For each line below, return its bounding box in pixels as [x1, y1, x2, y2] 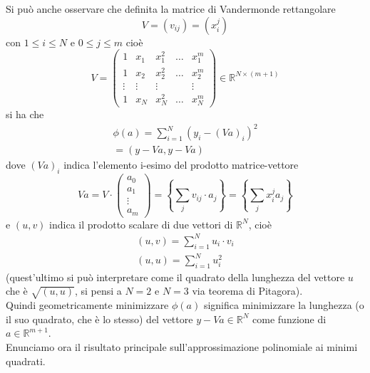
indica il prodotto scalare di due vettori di [49, 216, 233, 231]
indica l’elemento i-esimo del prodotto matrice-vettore [63, 157, 299, 172]
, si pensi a [74, 283, 122, 298]
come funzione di [252, 311, 327, 326]
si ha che [6, 107, 44, 122]
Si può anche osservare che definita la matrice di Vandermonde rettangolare [6, 1, 336, 16]
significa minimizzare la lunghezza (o [203, 298, 364, 312]
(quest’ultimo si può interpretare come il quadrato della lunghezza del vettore [6, 269, 345, 284]
